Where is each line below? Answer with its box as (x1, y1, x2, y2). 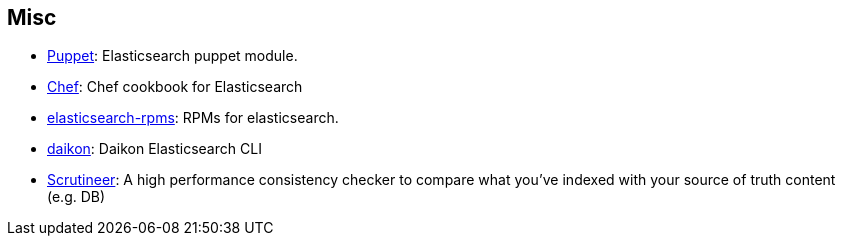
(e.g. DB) (47, 188, 106, 206)
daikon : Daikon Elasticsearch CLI (47, 140, 262, 158)
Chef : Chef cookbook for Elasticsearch (47, 78, 303, 96)
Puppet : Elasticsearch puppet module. (47, 47, 298, 65)
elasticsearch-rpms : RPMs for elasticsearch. (47, 109, 339, 127)
